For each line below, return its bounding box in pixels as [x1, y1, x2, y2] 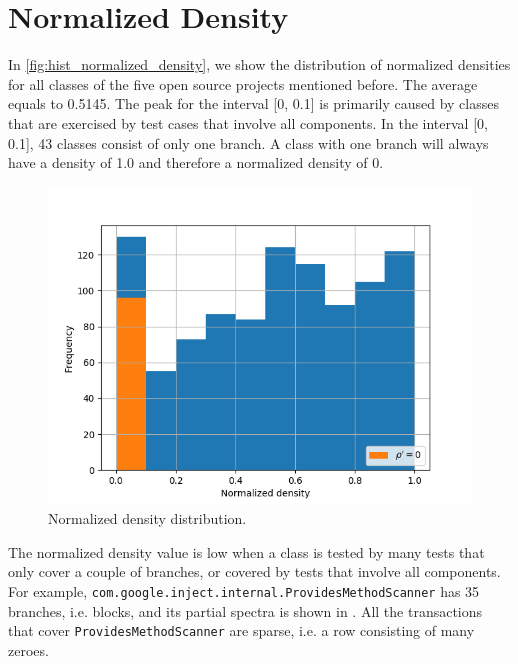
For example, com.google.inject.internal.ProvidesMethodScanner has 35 [8, 581, 480, 602]
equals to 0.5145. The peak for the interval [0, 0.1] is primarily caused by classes [8, 93, 499, 114]
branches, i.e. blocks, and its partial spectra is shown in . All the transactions [8, 600, 483, 621]
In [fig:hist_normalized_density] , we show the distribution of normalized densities [8, 54, 511, 75]
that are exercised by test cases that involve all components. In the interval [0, [8, 112, 488, 133]
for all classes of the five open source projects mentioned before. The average [8, 73, 478, 94]
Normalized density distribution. [48, 508, 247, 529]
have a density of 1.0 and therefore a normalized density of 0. [8, 152, 384, 173]
